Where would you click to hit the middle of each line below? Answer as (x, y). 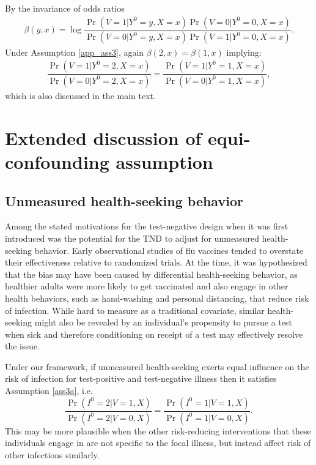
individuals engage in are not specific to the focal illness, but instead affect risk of (158, 443)
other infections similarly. (52, 454)
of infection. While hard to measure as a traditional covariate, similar (135, 310)
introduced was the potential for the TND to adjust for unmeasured (132, 238)
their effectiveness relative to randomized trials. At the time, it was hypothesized (156, 262)
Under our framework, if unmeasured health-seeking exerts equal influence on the (157, 366)
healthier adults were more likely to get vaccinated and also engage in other (147, 286)
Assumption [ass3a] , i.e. (49, 391)
